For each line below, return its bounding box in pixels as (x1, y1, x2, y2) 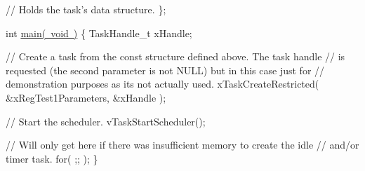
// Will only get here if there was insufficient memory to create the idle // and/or (6, 137, 359, 152)
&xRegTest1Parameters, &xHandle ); (6, 90, 166, 104)
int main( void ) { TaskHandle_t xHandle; (6, 25, 192, 40)
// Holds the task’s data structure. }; (6, 2, 166, 16)
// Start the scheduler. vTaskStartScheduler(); (6, 114, 206, 128)
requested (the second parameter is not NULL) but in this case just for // (6, 62, 325, 77)
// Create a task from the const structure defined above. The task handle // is (6, 49, 345, 64)
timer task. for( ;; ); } (6, 151, 98, 165)
